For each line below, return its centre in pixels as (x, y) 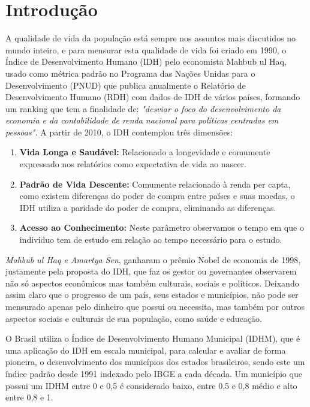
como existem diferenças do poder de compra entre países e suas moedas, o (157, 196)
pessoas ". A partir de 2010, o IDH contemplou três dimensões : (119, 132)
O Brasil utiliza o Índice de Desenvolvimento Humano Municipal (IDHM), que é (153, 338)
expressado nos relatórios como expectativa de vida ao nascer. (133, 164)
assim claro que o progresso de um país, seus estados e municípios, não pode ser (152, 295)
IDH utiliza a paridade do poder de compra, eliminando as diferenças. (148, 207)
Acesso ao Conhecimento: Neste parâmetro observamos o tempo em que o (162, 227)
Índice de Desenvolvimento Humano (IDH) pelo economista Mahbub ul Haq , (146, 61)
